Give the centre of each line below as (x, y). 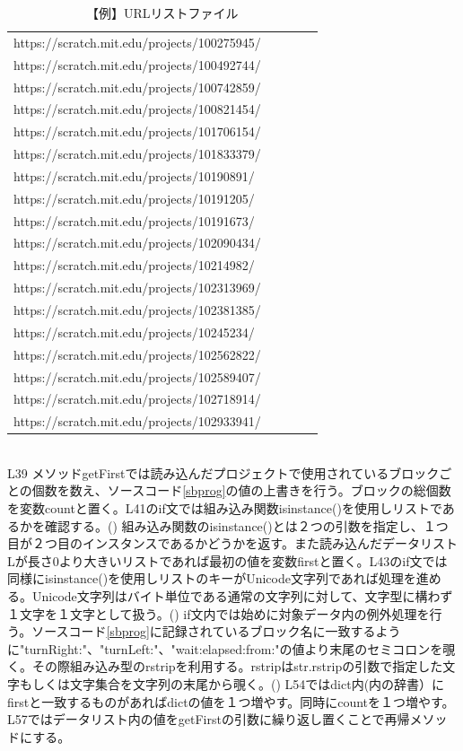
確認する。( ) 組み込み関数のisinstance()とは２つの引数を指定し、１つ (246, 525)
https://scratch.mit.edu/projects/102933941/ (137, 421)
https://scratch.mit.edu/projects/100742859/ (137, 87)
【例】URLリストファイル (162, 13)
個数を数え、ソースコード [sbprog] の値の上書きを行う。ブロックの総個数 (241, 490)
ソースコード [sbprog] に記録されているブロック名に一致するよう (216, 631)
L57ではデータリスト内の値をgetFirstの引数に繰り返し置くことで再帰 (209, 719)
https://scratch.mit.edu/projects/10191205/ (134, 198)
